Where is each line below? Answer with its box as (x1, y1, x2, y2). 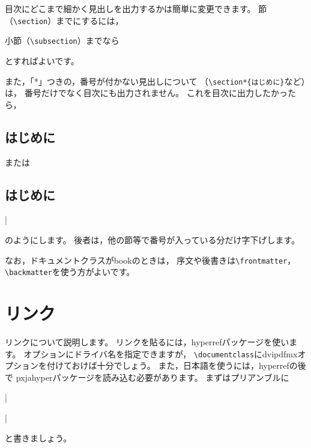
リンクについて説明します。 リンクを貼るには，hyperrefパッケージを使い (5, 335, 289, 348)
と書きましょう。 (5, 431, 72, 444)
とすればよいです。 (5, 54, 79, 67)
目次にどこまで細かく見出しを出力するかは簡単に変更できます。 (5, 2, 256, 14)
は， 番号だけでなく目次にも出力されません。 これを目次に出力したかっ (5, 86, 288, 99)
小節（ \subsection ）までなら (5, 34, 119, 47)
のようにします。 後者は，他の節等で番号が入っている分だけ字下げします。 (5, 233, 300, 246)
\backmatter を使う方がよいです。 (5, 265, 135, 278)
